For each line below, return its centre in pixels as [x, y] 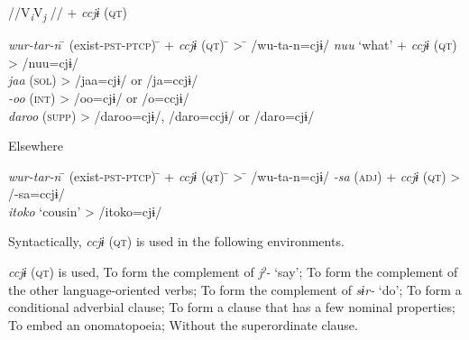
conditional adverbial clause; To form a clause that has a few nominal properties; [232, 307]
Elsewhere [36, 146]
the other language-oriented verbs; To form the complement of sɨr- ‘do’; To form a [235, 289]
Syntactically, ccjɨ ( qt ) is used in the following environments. [176, 241]
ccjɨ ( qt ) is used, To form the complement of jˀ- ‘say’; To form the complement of [233, 272]
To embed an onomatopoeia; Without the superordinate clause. [183, 324]
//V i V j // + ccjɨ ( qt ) [68, 13]
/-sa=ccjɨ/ [37, 193]
